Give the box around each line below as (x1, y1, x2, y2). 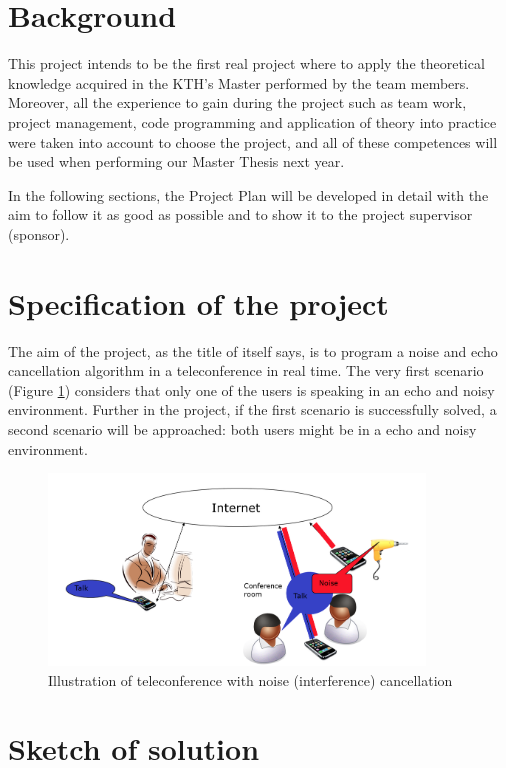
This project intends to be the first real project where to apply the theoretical (8, 53, 485, 74)
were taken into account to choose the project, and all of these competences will (8, 131, 498, 152)
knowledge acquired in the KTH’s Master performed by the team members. (8, 72, 470, 93)
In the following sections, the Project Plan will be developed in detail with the (8, 184, 489, 205)
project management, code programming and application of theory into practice (8, 111, 497, 132)
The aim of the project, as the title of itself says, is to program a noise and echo (8, 340, 498, 361)
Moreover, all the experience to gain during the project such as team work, (8, 92, 467, 113)
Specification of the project (8, 282, 389, 323)
